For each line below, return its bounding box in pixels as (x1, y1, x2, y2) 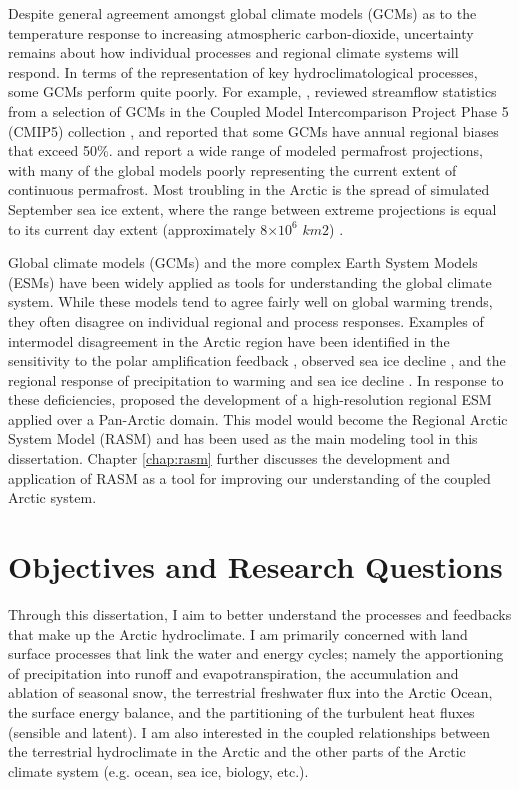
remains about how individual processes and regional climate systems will (8, 42, 459, 63)
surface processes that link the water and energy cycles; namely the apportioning (8, 643, 504, 664)
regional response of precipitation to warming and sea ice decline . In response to (8, 369, 504, 390)
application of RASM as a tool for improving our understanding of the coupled (8, 467, 491, 488)
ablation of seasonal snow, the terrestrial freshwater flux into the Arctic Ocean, (8, 682, 493, 703)
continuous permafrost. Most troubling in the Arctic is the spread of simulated (8, 179, 490, 200)
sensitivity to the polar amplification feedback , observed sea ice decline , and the (8, 350, 506, 371)
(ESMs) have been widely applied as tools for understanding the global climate (8, 271, 492, 292)
